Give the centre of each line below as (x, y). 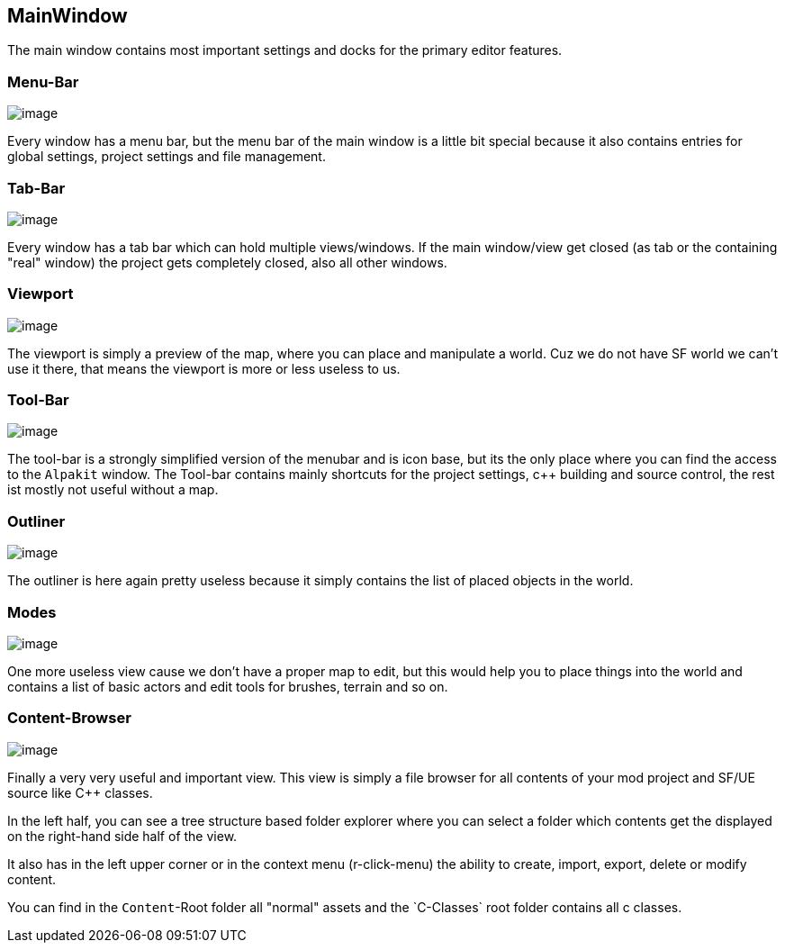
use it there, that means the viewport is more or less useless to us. (204, 368)
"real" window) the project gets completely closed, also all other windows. (227, 262)
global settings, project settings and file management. (167, 157)
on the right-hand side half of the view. (122, 836)
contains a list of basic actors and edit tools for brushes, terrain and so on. (228, 686)
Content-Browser (69, 718)
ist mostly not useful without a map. (113, 490)
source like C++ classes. (80, 792)
